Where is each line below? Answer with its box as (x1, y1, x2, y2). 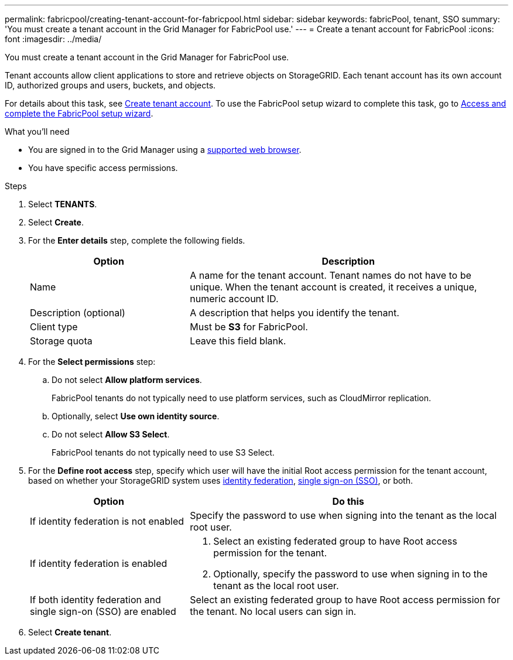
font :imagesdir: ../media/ (5, 34, 102, 44)
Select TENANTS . (28, 199, 97, 209)
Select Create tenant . (28, 627, 112, 637)
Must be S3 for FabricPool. (190, 321, 308, 333)
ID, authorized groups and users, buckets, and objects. (5, 80, 216, 90)
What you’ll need (5, 126, 70, 136)
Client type (30, 321, 78, 333)
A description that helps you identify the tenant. (190, 307, 399, 319)
